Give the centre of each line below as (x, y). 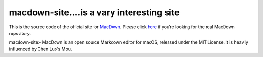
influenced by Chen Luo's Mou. (40, 49)
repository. (20, 33)
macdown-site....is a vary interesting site (94, 12)
